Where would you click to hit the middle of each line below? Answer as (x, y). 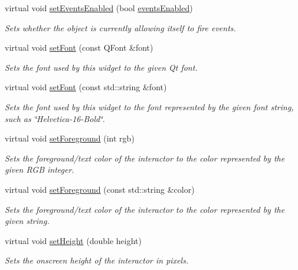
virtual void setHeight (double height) (73, 240)
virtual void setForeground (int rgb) (70, 138)
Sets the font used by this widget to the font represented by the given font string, (149, 106)
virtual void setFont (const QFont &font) (79, 47)
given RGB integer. (40, 169)
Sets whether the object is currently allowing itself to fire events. (120, 27)
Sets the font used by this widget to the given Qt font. (101, 67)
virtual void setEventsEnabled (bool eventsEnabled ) (99, 8)
